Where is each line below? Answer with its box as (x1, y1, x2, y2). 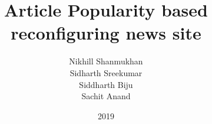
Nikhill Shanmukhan (69, 55, 143, 67)
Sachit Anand (81, 90, 131, 102)
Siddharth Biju (79, 78, 133, 90)
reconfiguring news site (11, 21, 201, 45)
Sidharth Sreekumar (69, 66, 143, 79)
